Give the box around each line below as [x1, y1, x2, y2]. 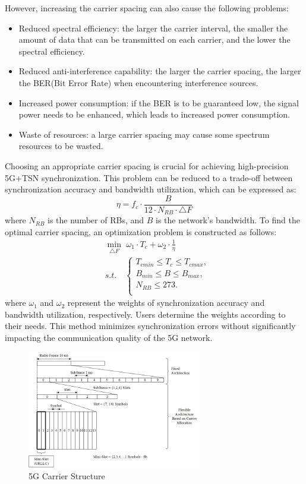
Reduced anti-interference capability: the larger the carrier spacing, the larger [18, 65, 301, 77]
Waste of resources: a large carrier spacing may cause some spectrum [18, 128, 270, 140]
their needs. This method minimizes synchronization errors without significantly [5, 319, 296, 332]
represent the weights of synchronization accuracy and [67, 296, 265, 309]
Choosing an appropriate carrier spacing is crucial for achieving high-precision [5, 159, 289, 172]
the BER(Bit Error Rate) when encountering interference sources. [18, 76, 258, 88]
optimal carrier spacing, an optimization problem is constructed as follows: [5, 225, 277, 238]
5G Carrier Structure [29, 469, 105, 482]
